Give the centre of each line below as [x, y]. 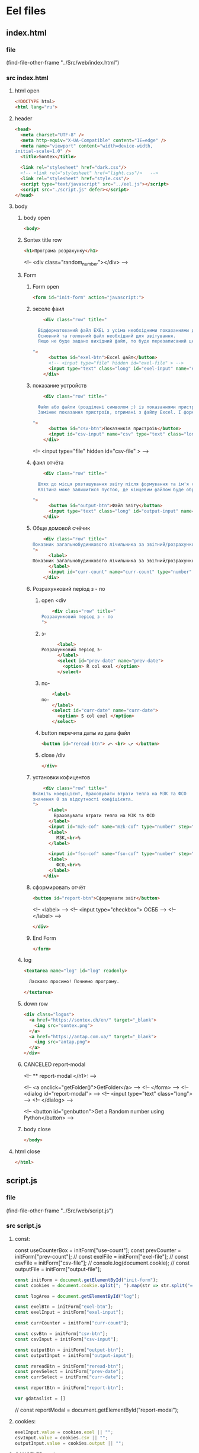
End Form [44, 938]
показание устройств [60, 385]
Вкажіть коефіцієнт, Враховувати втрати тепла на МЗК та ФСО [109, 793]
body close [37, 1129]
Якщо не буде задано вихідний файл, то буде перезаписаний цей [117, 341]
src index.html [27, 78]
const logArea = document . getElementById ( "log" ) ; [77, 1296]
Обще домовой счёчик [61, 528]
